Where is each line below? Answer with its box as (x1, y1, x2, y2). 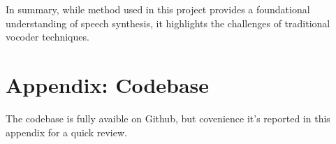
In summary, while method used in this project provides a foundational (6, 2, 310, 16)
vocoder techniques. (6, 29, 89, 44)
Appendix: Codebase (6, 70, 210, 99)
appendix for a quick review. (6, 124, 127, 139)
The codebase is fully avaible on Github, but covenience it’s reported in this (6, 110, 330, 125)
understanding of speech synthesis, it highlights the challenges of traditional (6, 15, 330, 30)
